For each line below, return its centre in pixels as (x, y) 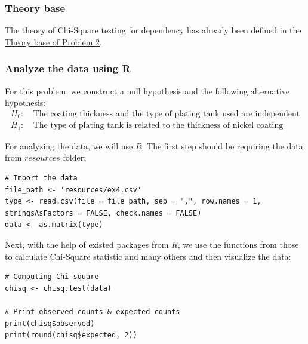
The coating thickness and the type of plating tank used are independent (167, 114)
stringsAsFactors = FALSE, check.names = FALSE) (103, 213)
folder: (75, 157)
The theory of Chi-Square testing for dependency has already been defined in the (153, 30)
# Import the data (41, 178)
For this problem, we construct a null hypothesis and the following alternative (147, 90)
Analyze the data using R (68, 68)
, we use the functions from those (238, 244)
